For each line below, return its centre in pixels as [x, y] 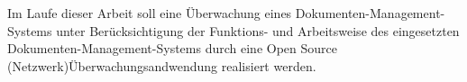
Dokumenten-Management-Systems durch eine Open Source [172, 48]
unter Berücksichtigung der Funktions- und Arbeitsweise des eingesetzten [258, 30]
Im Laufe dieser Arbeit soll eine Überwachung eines [150, 13]
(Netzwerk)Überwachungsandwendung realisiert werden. [162, 65]
